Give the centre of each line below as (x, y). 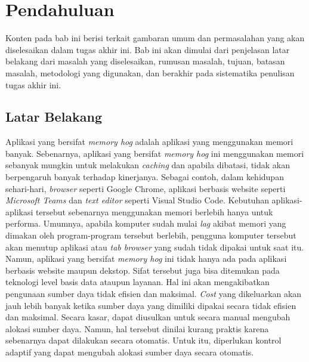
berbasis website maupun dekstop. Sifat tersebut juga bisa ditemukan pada (143, 270)
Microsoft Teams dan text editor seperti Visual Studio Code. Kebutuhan (137, 200)
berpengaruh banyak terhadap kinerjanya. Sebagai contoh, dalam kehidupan (145, 177)
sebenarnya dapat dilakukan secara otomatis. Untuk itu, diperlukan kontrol (143, 340)
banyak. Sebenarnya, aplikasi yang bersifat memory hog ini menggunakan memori (155, 153)
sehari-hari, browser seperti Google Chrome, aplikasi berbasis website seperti (146, 188)
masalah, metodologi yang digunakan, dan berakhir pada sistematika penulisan (150, 72)
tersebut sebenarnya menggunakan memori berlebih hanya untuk (154, 211)
